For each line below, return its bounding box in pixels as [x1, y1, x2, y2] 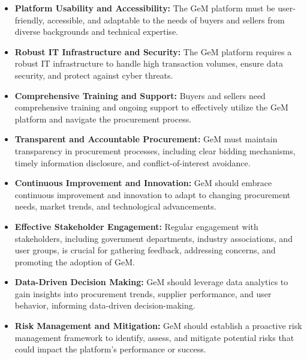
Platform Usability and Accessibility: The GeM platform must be [14, 2, 275, 14]
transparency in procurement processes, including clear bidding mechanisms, [14, 144, 296, 157]
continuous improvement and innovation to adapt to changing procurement [14, 188, 291, 201]
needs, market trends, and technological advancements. [14, 200, 216, 213]
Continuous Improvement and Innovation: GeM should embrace [14, 176, 272, 189]
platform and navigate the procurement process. [14, 112, 192, 125]
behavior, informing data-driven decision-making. [14, 299, 195, 312]
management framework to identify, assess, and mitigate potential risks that [14, 331, 294, 343]
